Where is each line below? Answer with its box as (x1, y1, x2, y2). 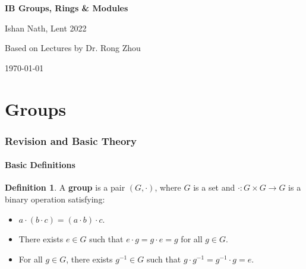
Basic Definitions (5, 159, 75, 171)
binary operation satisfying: (5, 192, 105, 205)
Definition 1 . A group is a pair (5, 181, 125, 194)
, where (154, 181, 181, 194)
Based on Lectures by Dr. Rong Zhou (5, 42, 141, 54)
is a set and (193, 181, 235, 194)
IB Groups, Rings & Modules (5, 2, 128, 14)
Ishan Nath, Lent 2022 (5, 21, 87, 34)
